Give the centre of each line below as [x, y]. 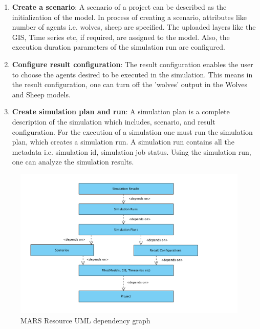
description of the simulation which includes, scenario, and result [114, 121]
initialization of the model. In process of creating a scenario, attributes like [129, 17]
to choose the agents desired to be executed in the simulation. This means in [132, 74]
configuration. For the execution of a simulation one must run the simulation [132, 131]
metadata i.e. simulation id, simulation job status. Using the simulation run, [132, 151]
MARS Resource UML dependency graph [85, 320]
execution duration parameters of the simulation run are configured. [118, 47]
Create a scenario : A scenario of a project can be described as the [119, 7]
